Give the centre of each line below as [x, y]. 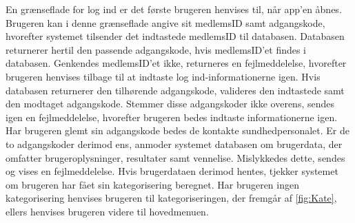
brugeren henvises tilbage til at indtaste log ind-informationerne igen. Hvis [163, 76]
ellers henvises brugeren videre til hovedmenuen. [107, 211]
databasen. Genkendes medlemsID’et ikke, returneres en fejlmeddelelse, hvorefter [176, 63]
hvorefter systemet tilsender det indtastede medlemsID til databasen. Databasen [175, 36]
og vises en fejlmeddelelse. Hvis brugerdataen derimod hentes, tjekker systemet [172, 171]
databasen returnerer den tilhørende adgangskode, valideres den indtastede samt [175, 90]
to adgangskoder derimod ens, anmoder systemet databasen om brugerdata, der [174, 144]
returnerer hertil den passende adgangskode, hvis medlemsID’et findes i [156, 49]
